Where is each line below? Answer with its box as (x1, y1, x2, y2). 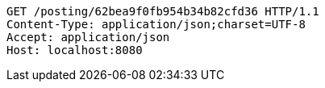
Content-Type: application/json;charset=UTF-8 (6, 18, 306, 31)
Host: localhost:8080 (6, 44, 143, 57)
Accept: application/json (6, 31, 170, 44)
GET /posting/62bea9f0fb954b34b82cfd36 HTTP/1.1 (6, 5, 319, 18)
